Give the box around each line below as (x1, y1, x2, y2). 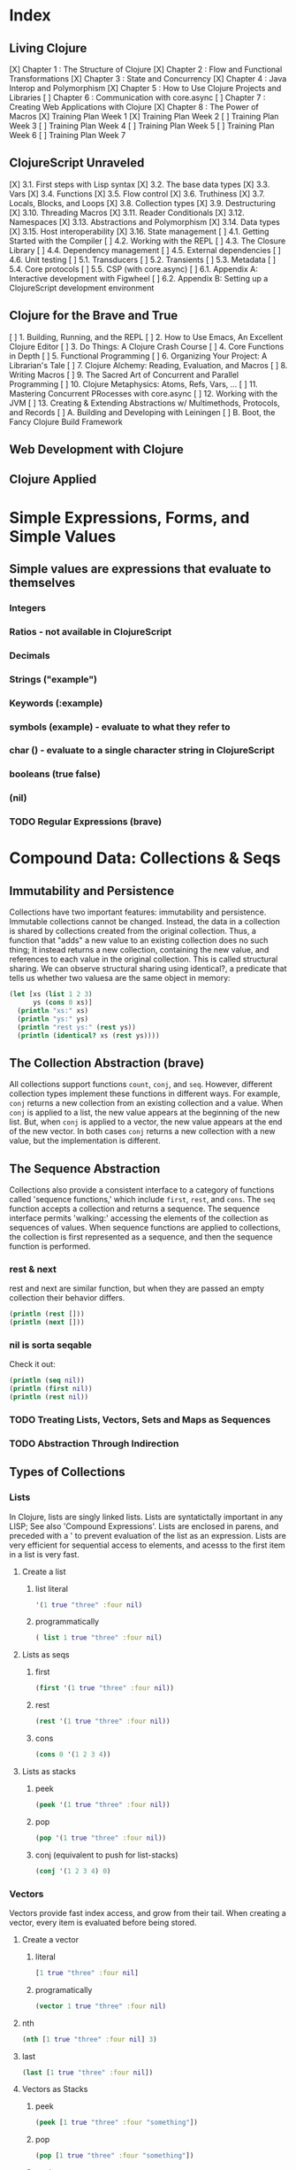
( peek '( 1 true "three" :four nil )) (34, 1800, 171, 1809)
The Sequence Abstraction (9, 1161, 161, 1176)
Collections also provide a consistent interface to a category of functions (9, 1185, 275, 1195)
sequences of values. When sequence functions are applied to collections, (9, 1223, 281, 1233)
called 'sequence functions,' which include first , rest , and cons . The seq (9, 1194, 276, 1205)
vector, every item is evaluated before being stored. (9, 1917, 197, 1927)
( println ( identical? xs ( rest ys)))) (17, 1031, 161, 1040)
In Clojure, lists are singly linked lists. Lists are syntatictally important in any (9, 1511, 284, 1522)
